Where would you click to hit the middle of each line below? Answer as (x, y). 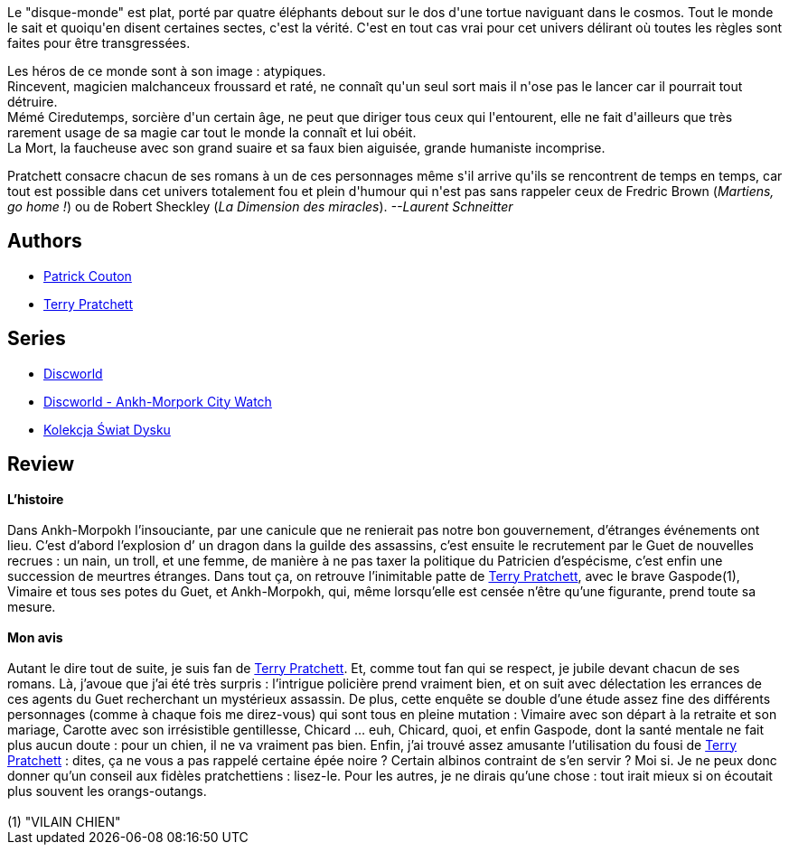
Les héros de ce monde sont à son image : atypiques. (167, 71)
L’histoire (36, 499)
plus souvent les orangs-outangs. (107, 791)
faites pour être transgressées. (99, 43)
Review (41, 464)
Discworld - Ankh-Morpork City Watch (158, 401)
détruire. (33, 102)
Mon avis (35, 637)
